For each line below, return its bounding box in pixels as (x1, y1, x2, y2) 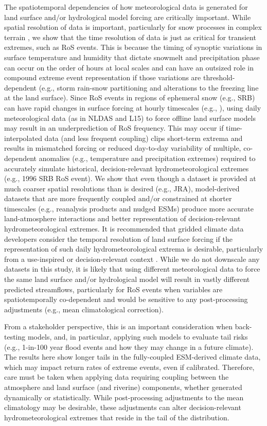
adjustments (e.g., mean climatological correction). (4, 304, 164, 314)
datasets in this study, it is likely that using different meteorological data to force (4, 263, 260, 274)
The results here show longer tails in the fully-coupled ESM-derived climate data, (4, 351, 261, 362)
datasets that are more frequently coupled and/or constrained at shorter (4, 193, 232, 204)
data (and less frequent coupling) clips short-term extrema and (44, 132, 243, 143)
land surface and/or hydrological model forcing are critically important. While (4, 11, 251, 22)
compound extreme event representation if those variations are (4, 72, 201, 83)
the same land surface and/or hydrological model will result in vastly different (4, 274, 250, 285)
